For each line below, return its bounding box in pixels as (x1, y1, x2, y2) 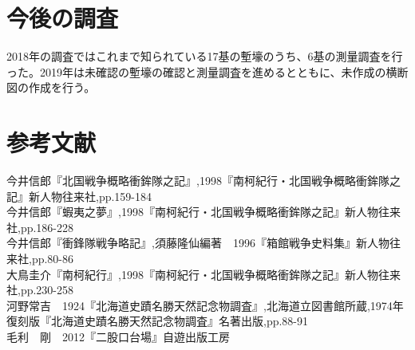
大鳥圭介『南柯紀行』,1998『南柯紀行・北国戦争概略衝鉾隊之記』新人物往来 (6, 265, 401, 282)
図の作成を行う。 (6, 79, 96, 96)
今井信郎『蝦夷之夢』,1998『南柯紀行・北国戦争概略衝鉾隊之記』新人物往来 (6, 203, 401, 220)
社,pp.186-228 (6, 218, 74, 235)
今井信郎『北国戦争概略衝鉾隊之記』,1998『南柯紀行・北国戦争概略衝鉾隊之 (6, 172, 401, 189)
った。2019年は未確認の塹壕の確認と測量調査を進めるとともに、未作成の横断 (6, 63, 409, 80)
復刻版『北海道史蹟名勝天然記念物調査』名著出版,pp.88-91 (6, 313, 309, 329)
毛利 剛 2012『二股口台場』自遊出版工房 (6, 328, 230, 344)
